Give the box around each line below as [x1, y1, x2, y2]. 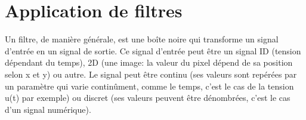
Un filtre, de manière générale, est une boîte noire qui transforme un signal [5, 33, 279, 45]
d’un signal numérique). [5, 103, 91, 115]
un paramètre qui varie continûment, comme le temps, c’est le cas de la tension [5, 79, 294, 92]
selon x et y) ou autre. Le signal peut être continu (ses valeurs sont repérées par [5, 67, 297, 80]
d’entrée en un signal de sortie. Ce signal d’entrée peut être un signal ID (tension [5, 44, 301, 57]
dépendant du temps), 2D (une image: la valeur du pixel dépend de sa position [5, 56, 293, 69]
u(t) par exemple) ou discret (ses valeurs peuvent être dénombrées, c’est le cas [5, 91, 290, 104]
